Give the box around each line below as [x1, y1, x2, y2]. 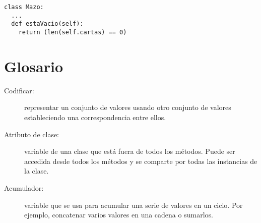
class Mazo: [4, 4, 44, 11]
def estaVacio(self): [11, 20, 84, 28]
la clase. [24, 165, 49, 176]
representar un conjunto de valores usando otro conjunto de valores [24, 102, 231, 113]
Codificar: [4, 85, 34, 95]
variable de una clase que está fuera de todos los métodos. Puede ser [24, 146, 235, 156]
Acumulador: [4, 182, 44, 193]
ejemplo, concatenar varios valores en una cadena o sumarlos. [24, 209, 213, 220]
